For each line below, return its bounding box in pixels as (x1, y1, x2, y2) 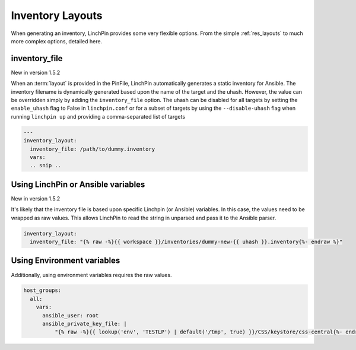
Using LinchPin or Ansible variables (11, 179, 145, 189)
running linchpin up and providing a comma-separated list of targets (11, 113, 186, 120)
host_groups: (23, 287, 62, 294)
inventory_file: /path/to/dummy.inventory (30, 145, 155, 152)
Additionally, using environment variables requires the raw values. (11, 271, 172, 278)
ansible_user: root (42, 312, 99, 319)
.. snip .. (30, 162, 62, 169)
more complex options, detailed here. (11, 37, 103, 44)
